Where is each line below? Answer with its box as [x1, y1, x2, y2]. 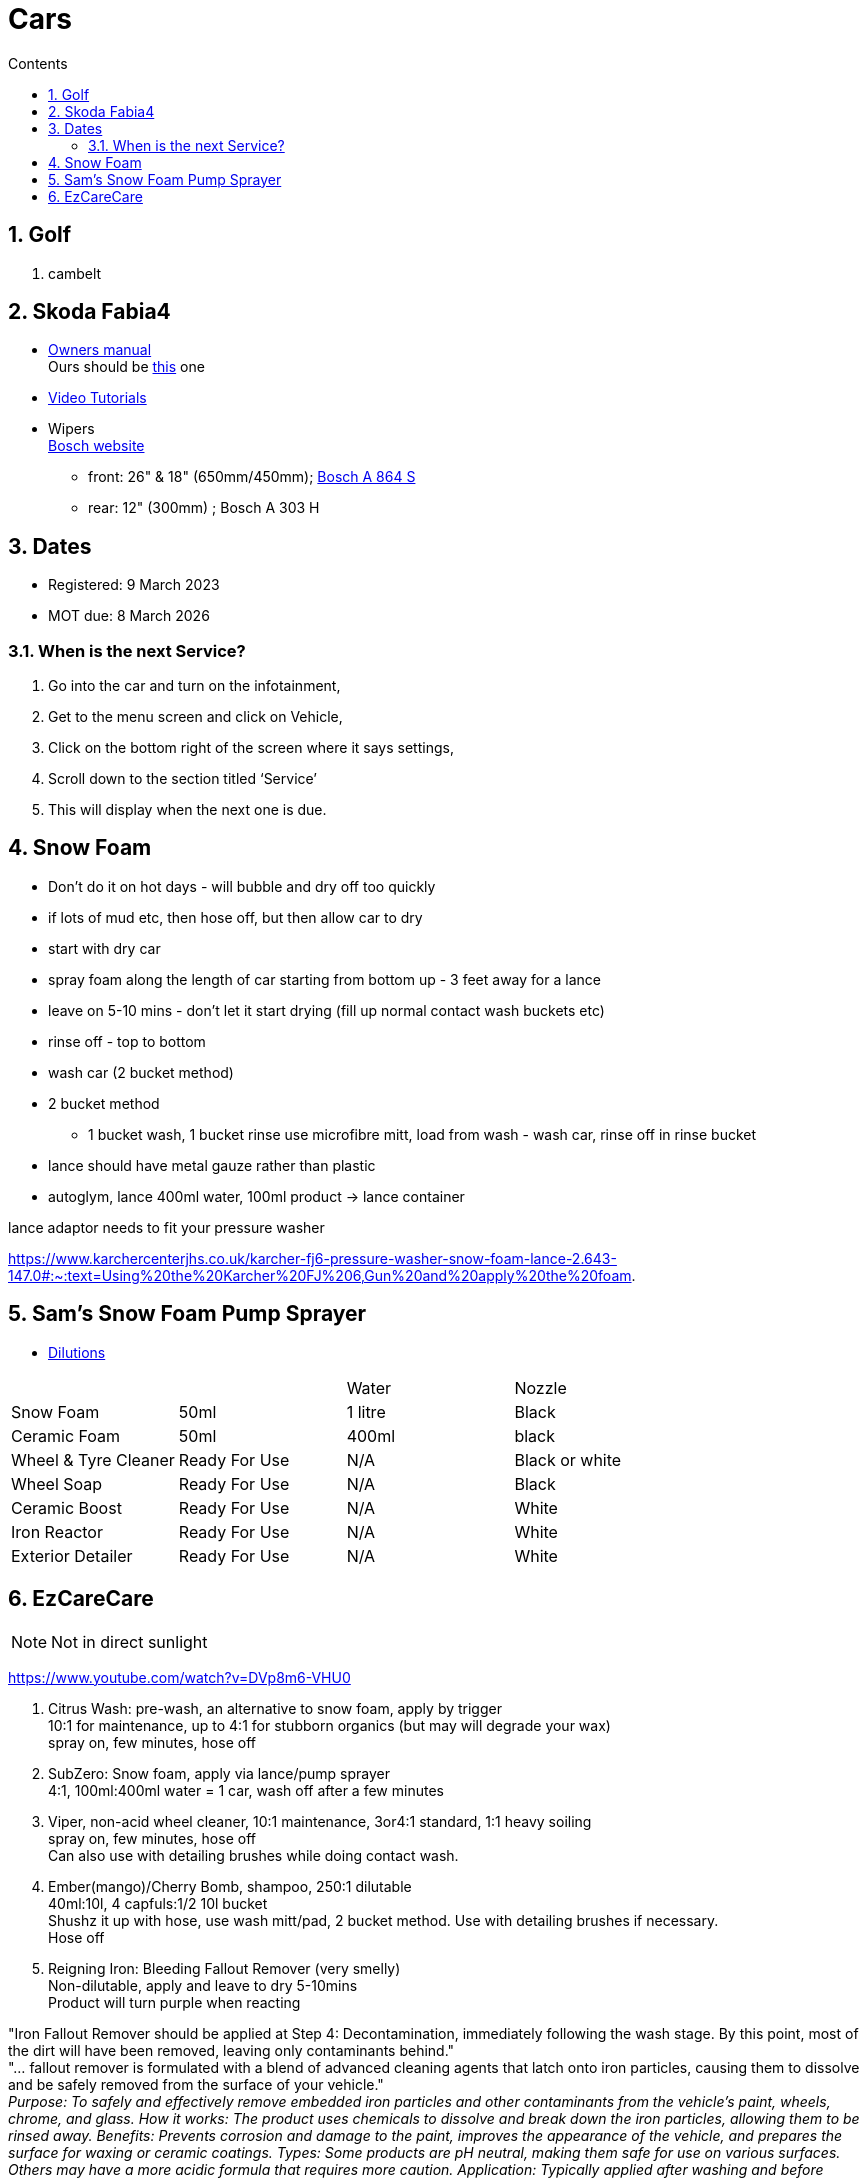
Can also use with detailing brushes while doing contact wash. [48, 1846, 459, 1864]
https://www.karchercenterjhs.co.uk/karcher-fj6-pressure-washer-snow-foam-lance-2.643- [8, 1249, 617, 1267]
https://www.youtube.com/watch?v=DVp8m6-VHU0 [8, 1668, 351, 1686]
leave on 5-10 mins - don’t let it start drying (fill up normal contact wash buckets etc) [48, 1001, 605, 1019]
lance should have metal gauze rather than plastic [48, 1156, 376, 1174]
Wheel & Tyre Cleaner [11, 1449, 175, 1470]
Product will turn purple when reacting [48, 1993, 301, 2011]
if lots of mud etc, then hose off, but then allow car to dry [48, 908, 423, 926]
